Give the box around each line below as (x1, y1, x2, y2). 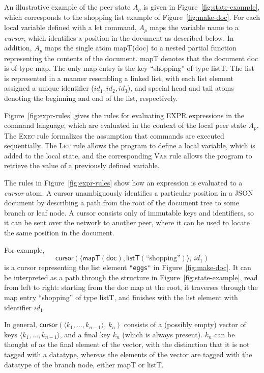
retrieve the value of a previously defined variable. (4, 160, 160, 171)
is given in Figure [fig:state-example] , (143, 2, 260, 12)
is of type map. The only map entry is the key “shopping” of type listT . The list (4, 63, 254, 73)
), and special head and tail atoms (127, 83, 234, 93)
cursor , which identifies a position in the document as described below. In (4, 32, 234, 43)
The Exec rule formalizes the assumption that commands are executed (4, 130, 224, 141)
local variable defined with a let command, (4, 22, 137, 33)
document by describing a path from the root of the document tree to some (4, 197, 239, 208)
